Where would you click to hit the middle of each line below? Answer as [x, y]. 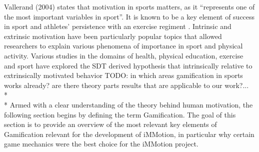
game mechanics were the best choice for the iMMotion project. [101, 144]
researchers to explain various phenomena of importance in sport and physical [123, 46]
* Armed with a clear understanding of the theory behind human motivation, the [128, 104]
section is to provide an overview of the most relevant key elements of [110, 124]
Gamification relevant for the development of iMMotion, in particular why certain [129, 134]
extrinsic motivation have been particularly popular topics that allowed [113, 36]
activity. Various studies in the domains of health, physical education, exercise [124, 55]
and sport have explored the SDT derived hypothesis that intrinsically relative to [128, 65]
